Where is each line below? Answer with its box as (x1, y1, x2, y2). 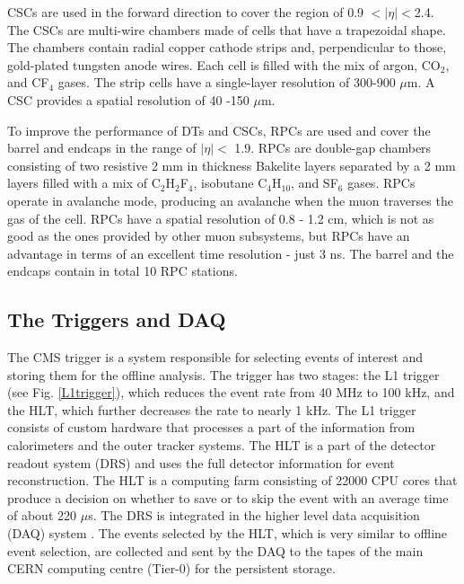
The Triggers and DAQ (7, 305, 226, 333)
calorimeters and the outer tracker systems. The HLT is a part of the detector (7, 436, 436, 455)
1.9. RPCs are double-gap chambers (234, 138, 432, 157)
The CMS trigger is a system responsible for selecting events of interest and (7, 348, 424, 367)
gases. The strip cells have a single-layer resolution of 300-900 (57, 73, 396, 92)
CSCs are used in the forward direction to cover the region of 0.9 (7, 3, 364, 21)
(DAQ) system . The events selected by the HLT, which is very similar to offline (7, 524, 448, 543)
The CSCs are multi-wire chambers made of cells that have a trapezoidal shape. (7, 20, 446, 39)
